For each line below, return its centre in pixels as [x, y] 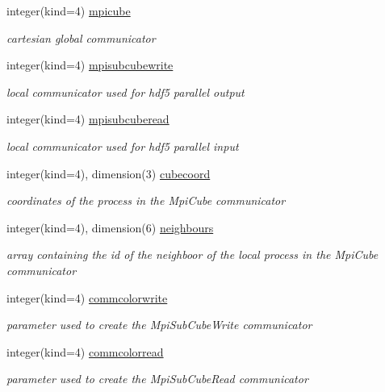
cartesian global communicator [81, 38]
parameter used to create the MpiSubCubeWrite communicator [159, 325]
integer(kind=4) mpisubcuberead [88, 119]
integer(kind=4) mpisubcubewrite [90, 65]
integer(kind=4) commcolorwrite [87, 297]
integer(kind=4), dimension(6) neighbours [110, 227]
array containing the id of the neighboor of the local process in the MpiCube [192, 254]
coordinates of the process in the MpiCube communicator [146, 200]
